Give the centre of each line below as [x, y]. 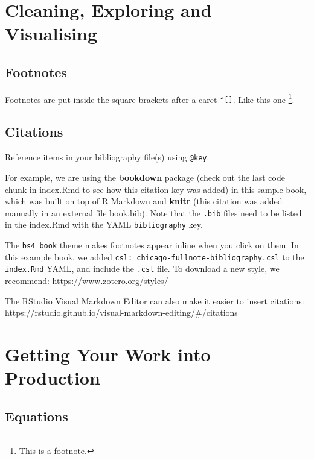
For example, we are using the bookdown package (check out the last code [145, 177]
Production [53, 378]
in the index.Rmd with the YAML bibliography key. [104, 225]
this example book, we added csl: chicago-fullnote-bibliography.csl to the [155, 257]
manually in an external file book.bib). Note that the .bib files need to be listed [153, 213]
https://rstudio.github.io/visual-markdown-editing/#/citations [121, 313]
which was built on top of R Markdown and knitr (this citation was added [144, 201]
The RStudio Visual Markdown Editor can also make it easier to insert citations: [155, 301]
